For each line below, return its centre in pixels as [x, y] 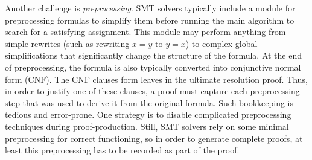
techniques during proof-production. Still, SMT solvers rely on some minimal [147, 126]
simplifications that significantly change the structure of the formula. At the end [154, 55]
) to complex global [221, 43]
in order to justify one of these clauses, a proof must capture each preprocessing [152, 91]
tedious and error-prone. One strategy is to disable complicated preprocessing [148, 114]
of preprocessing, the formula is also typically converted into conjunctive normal [153, 67]
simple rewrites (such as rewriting [67, 43]
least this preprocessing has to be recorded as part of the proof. [122, 150]
